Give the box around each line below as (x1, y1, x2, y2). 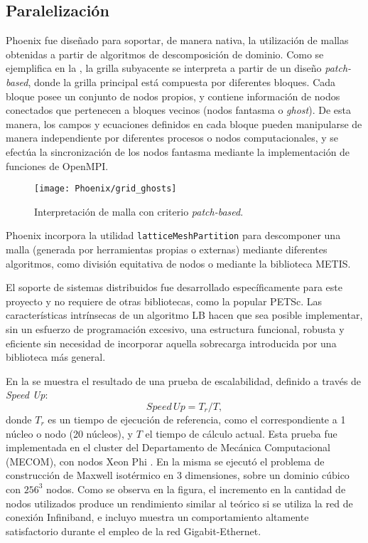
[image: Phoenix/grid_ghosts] (34, 184, 177, 194)
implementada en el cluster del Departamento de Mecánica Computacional (6, 440, 330, 455)
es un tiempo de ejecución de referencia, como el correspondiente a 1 (48, 411, 346, 426)
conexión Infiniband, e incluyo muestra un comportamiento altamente (6, 510, 309, 524)
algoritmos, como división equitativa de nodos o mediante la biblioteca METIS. (6, 255, 351, 270)
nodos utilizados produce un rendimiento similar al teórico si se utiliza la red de (6, 495, 353, 510)
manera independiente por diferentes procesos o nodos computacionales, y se (6, 130, 339, 145)
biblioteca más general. (6, 349, 106, 364)
